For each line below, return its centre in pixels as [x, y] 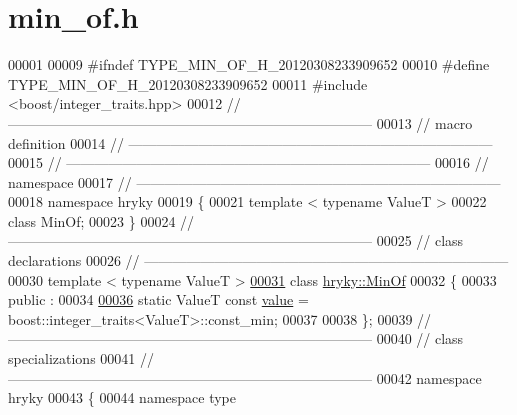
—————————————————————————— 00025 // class [236, 240]
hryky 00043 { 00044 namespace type [122, 397]
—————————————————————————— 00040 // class [236, 338]
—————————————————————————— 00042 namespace [245, 377]
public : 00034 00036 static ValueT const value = [158, 299]
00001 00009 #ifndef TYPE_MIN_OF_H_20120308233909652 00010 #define [249, 64]
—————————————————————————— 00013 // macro [240, 122]
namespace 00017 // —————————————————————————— [254, 181]
